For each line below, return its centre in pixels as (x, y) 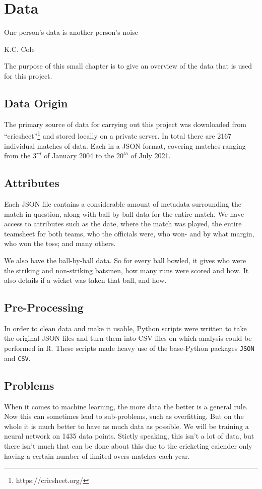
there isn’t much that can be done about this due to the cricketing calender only (128, 445)
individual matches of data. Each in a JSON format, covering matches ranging (125, 145)
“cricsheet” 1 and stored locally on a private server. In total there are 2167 (118, 135)
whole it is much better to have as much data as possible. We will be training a (126, 426)
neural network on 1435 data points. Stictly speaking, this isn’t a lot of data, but (129, 436)
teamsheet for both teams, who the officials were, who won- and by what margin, (129, 233)
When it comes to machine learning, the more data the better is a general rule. (126, 406)
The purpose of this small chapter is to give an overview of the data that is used (128, 66)
